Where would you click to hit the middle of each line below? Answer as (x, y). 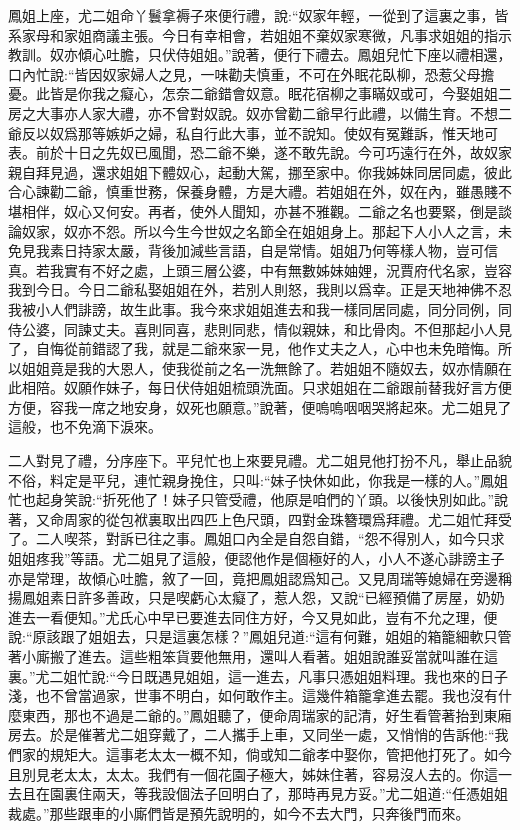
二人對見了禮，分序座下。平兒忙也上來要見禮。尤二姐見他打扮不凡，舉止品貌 (260, 460)
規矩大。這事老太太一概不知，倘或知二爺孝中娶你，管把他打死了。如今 (280, 753)
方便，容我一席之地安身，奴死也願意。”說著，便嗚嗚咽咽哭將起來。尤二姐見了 (260, 406)
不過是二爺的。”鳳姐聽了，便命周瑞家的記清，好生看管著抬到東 (294, 714)
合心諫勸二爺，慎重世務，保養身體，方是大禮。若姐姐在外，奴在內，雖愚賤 (253, 191)
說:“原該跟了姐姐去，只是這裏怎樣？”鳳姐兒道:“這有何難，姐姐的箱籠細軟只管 (260, 636)
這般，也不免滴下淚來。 (85, 426)
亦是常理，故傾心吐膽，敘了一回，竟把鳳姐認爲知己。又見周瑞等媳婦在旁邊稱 (260, 577)
